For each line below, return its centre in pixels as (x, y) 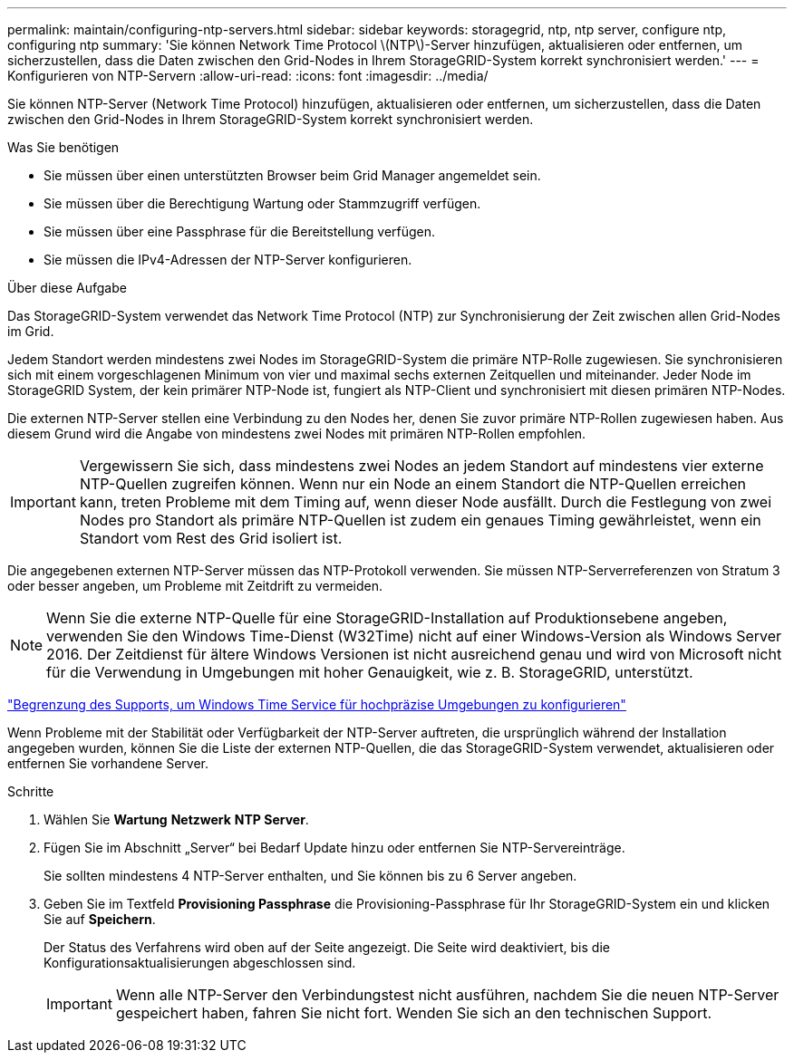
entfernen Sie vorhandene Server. (108, 763)
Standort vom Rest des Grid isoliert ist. (211, 538)
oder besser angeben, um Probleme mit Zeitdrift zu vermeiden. (195, 586)
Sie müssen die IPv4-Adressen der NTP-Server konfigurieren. (228, 260)
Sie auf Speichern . (100, 919)
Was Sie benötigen (63, 147)
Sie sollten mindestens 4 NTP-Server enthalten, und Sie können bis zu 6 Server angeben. (310, 876)
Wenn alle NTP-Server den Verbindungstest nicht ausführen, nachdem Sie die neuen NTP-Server (447, 995)
